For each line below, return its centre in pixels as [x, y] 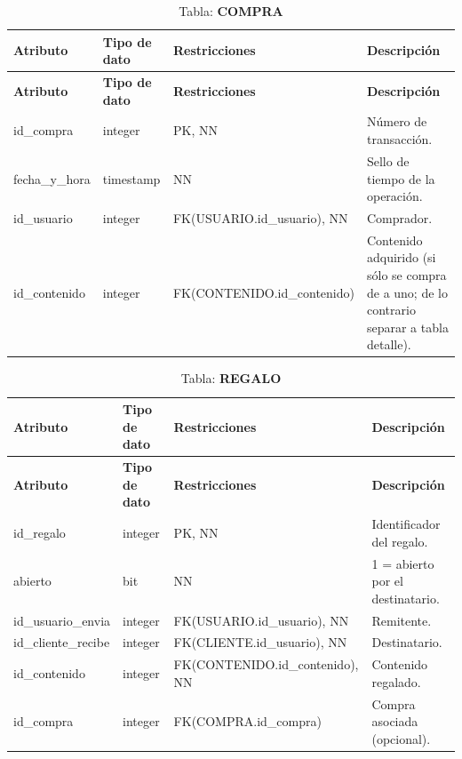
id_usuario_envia [62, 620]
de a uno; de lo [407, 292]
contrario [391, 310]
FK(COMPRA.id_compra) [247, 721]
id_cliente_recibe [62, 642]
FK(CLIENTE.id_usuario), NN [260, 642]
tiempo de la [401, 178]
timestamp [131, 178]
